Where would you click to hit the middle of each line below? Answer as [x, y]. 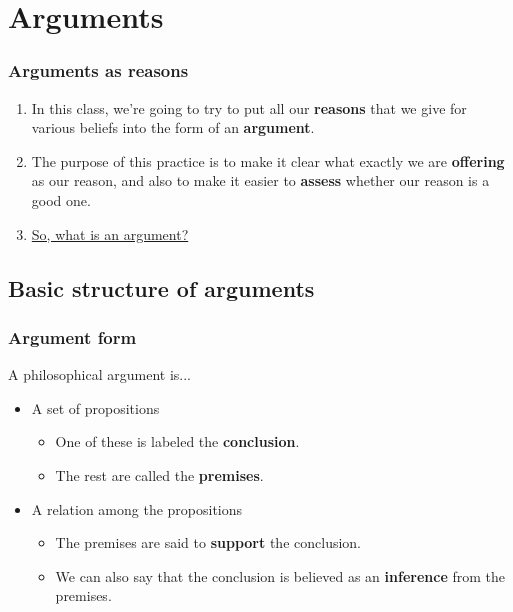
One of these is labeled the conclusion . [177, 441]
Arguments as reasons [98, 70]
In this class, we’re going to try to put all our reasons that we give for [249, 107]
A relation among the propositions [137, 508]
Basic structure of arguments [161, 287]
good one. [61, 199]
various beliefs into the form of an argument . [173, 127]
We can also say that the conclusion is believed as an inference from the [280, 575]
